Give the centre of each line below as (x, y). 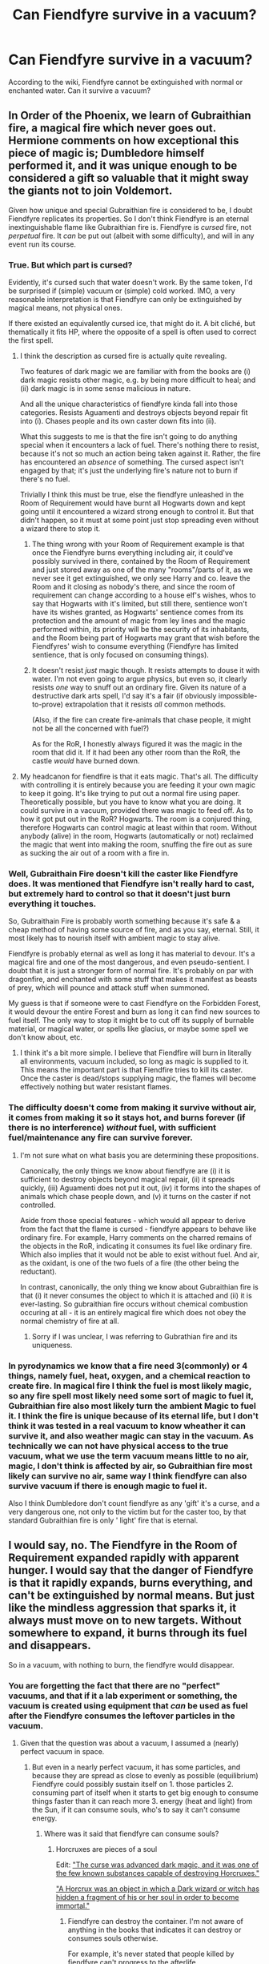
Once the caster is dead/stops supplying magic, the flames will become (138, 1078)
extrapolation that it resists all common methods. (146, 704)
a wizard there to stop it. (60, 529)
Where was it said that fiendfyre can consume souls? (131, 1834)
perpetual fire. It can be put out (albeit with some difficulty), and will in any (131, 235)
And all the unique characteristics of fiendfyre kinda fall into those (128, 404)
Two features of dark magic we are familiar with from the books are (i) (135, 372)
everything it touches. (52, 904)
